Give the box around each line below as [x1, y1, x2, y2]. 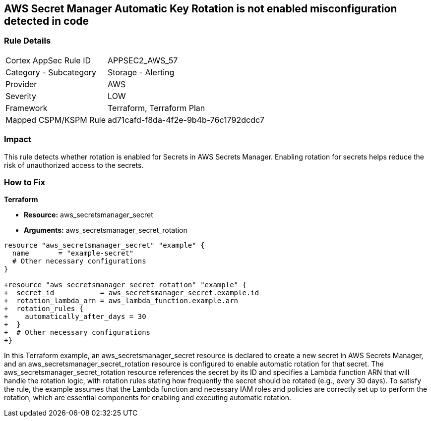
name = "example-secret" [12, 249, 134, 258]
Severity [5, 91, 36, 101]
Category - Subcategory [5, 67, 96, 77]
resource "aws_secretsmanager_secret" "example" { [4, 241, 205, 250]
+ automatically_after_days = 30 [4, 313, 146, 321]
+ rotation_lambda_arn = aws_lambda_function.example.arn [4, 297, 239, 305]
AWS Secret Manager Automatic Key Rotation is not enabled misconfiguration [4, 2, 397, 15]
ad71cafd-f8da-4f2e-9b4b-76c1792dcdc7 [108, 114, 265, 125]
